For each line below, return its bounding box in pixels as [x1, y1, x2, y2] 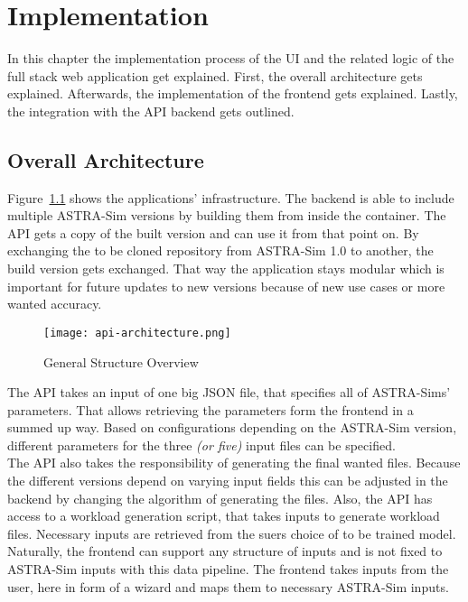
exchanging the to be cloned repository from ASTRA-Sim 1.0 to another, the [7, 241, 434, 260]
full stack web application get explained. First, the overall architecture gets [7, 66, 423, 85]
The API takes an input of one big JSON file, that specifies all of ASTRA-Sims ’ [7, 383, 451, 402]
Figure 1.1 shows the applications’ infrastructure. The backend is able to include [7, 188, 454, 207]
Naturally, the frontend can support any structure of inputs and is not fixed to [7, 542, 443, 560]
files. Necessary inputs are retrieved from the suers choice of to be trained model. [7, 523, 456, 542]
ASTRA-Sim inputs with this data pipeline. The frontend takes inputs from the [7, 560, 449, 579]
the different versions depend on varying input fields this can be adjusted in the [7, 471, 448, 490]
